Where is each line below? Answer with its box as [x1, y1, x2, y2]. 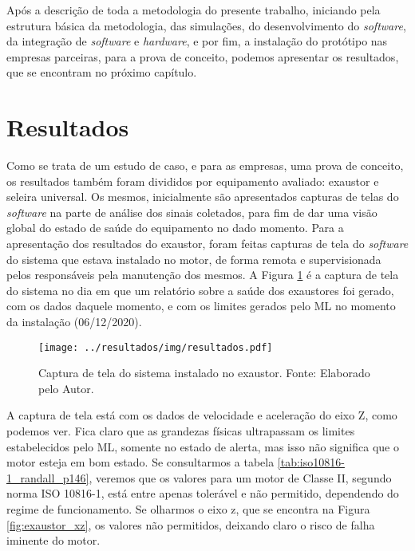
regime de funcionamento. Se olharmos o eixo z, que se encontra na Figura [6, 501, 370, 518]
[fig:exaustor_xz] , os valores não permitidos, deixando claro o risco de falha [6, 516, 375, 533]
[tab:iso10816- [277, 454, 345, 470]
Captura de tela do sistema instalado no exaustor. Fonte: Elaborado [38, 364, 370, 381]
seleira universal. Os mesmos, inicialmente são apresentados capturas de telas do [6, 188, 399, 205]
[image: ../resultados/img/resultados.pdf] [38, 341, 273, 353]
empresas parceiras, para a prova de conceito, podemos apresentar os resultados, [6, 48, 399, 65]
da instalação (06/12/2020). [6, 313, 142, 330]
